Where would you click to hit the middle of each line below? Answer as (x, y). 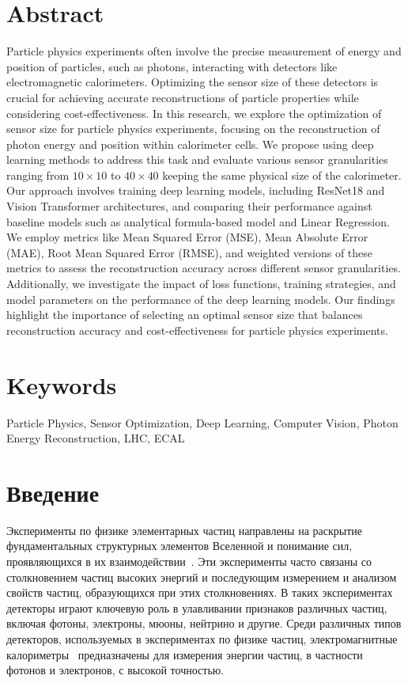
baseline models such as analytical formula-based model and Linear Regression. (198, 221)
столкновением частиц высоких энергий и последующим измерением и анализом (202, 577)
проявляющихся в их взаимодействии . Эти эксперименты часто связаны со (189, 562)
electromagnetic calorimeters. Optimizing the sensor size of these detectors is (193, 82)
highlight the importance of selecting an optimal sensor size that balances (185, 315)
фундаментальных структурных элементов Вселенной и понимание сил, (179, 546)
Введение (53, 492)
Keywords (62, 384)
